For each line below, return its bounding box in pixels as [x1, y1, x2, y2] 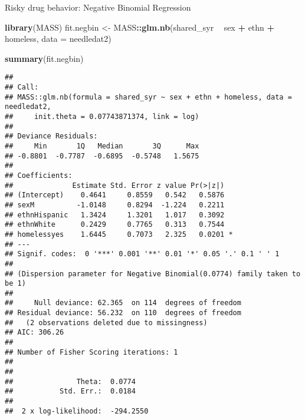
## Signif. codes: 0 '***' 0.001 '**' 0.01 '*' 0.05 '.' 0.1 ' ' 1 [5, 250, 280, 259]
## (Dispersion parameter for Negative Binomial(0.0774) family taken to [5, 269, 301, 278]
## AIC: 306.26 [5, 328, 64, 337]
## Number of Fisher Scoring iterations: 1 [5, 348, 178, 356]
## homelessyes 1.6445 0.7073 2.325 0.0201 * [5, 230, 233, 239]
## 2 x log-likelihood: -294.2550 [5, 406, 149, 415]
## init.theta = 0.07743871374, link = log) [5, 113, 199, 121]
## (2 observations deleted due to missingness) [5, 318, 208, 327]
